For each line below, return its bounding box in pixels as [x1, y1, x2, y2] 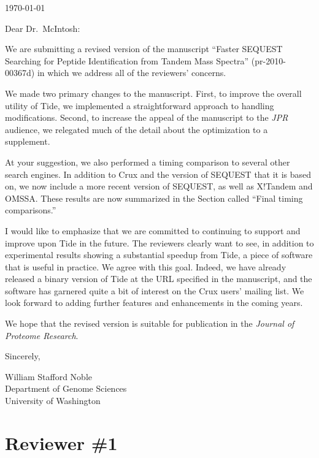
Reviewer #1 [5, 430, 118, 455]
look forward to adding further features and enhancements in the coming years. [5, 296, 303, 309]
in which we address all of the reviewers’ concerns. [37, 66, 226, 79]
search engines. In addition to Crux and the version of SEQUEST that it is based [5, 167, 312, 180]
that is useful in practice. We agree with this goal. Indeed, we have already [5, 260, 286, 273]
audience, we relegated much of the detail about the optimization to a [5, 123, 268, 135]
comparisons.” [5, 204, 56, 216]
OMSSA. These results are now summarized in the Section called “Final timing [5, 191, 303, 204]
